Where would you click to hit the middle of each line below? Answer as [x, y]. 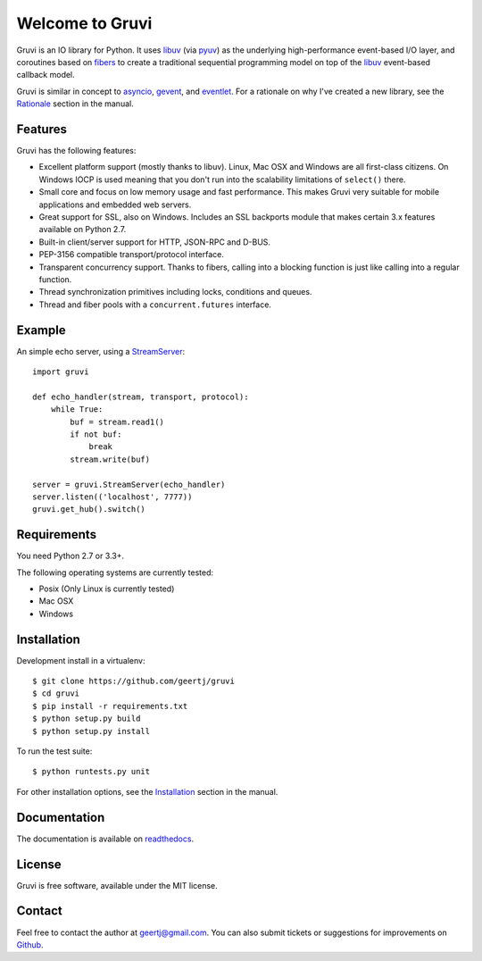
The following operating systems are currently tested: [115, 572]
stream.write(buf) [110, 459]
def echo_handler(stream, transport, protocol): [141, 397]
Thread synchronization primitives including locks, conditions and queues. [175, 292]
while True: [77, 409]
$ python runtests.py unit [91, 772]
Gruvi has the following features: [76, 151]
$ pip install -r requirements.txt [110, 706]
